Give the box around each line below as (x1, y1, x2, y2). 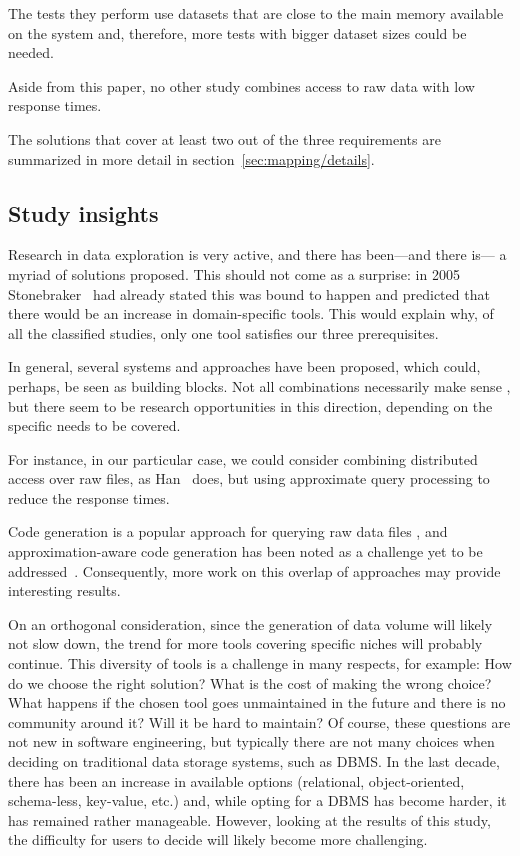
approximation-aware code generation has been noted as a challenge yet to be (8, 541, 483, 562)
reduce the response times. (8, 487, 170, 508)
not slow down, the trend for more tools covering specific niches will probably (8, 633, 483, 654)
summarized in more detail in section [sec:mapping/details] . (8, 148, 375, 169)
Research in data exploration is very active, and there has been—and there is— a (8, 244, 507, 265)
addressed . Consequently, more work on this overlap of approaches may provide (8, 560, 501, 581)
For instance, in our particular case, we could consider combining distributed (8, 448, 478, 469)
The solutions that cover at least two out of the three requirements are (8, 128, 441, 149)
